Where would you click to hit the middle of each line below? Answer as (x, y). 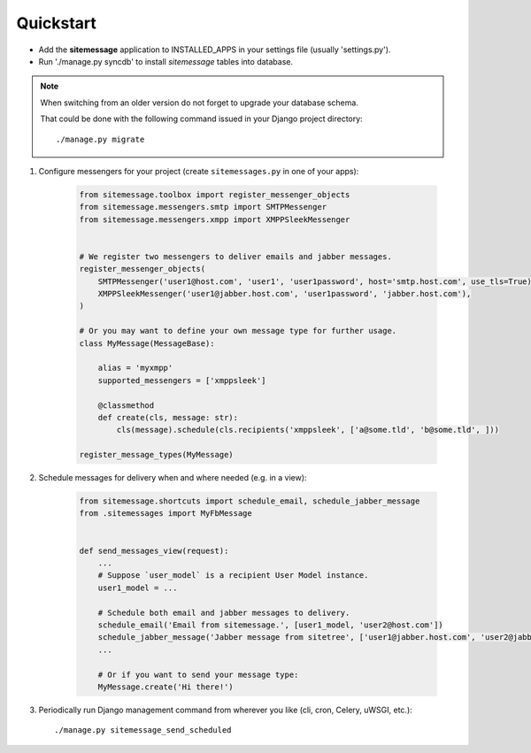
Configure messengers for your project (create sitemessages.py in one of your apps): (199, 171)
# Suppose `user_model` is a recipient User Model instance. (233, 576)
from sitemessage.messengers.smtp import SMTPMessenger (203, 207)
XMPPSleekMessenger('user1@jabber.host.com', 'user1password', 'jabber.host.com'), (285, 293)
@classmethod (126, 405)
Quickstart (57, 23)
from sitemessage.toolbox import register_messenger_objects (215, 194)
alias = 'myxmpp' (135, 368)
